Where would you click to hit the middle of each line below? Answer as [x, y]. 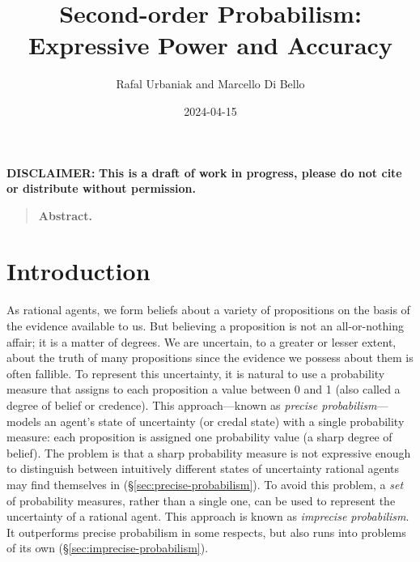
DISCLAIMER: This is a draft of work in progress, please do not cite [204, 172]
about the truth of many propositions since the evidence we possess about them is [210, 358]
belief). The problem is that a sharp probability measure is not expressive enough [209, 452]
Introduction [78, 271]
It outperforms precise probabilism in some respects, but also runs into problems [206, 532]
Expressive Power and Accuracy [210, 45]
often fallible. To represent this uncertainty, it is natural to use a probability [196, 373]
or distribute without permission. [101, 188]
